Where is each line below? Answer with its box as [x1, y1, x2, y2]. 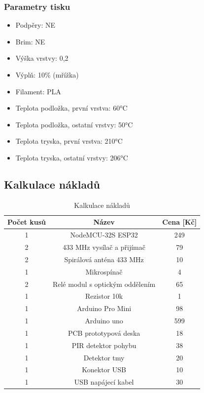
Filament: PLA [15, 86, 61, 96]
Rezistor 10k [85, 291, 123, 301]
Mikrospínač [85, 266, 123, 276]
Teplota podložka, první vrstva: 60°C [15, 103, 128, 113]
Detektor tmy [83, 352, 125, 362]
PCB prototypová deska [68, 327, 140, 338]
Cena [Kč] [162, 217, 197, 227]
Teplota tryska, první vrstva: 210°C [15, 136, 123, 146]
